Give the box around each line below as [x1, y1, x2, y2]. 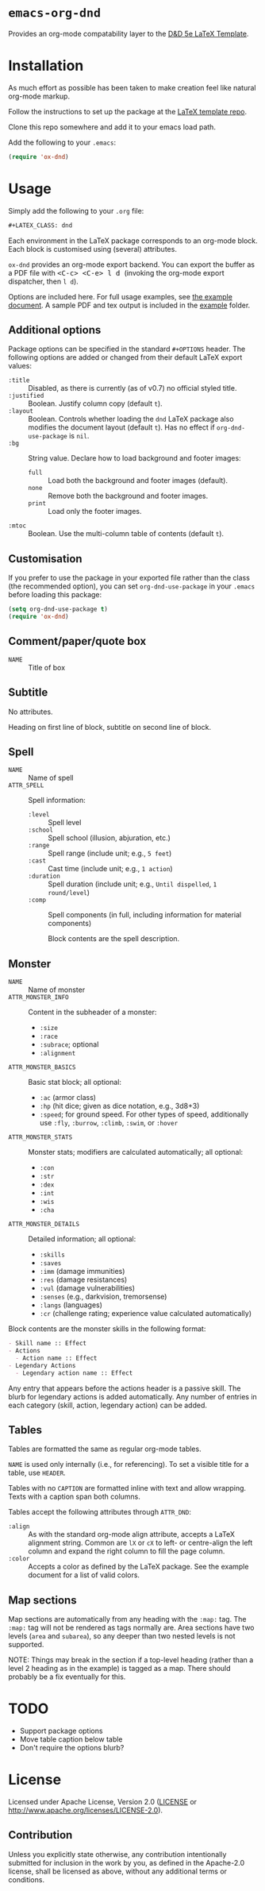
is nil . [68, 431, 90, 441]
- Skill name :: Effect [8, 1340, 87, 1348]
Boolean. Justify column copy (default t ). [28, 399, 163, 408]
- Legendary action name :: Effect [15, 1368, 133, 1377]
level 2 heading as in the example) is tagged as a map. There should [8, 1664, 232, 1673]
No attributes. [8, 707, 53, 716]
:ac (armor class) [39, 1093, 97, 1102]
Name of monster [28, 985, 86, 994]
